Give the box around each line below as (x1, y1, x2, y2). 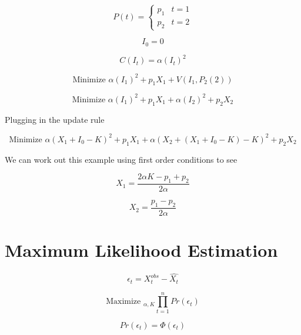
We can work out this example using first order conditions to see (5, 153, 238, 165)
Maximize (106, 297, 141, 306)
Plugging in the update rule (5, 113, 105, 125)
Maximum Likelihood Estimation (5, 238, 278, 262)
